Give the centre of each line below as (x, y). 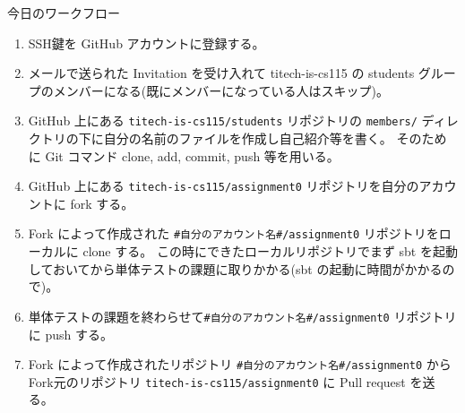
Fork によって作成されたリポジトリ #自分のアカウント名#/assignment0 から (240, 364)
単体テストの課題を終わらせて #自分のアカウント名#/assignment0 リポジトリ (242, 316)
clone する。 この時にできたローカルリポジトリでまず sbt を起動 (270, 251)
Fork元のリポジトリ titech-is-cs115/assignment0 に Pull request (217, 381)
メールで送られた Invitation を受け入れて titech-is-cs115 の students (221, 73)
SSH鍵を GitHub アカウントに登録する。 (146, 43)
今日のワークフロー (64, 13)
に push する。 (70, 334)
